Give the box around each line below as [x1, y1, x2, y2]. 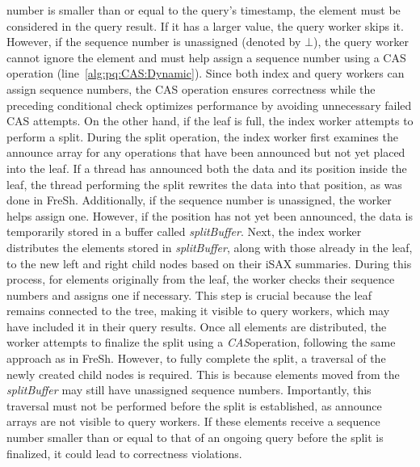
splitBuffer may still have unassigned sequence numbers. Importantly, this [6, 381, 372, 398]
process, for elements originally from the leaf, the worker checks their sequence [6, 271, 395, 288]
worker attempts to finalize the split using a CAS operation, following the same [6, 334, 396, 351]
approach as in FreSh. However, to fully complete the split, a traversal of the [6, 350, 386, 367]
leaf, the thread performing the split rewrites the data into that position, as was [6, 175, 402, 192]
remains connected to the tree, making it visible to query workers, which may [6, 302, 390, 319]
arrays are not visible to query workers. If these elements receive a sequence [6, 413, 380, 430]
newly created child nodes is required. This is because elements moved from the [6, 365, 400, 382]
